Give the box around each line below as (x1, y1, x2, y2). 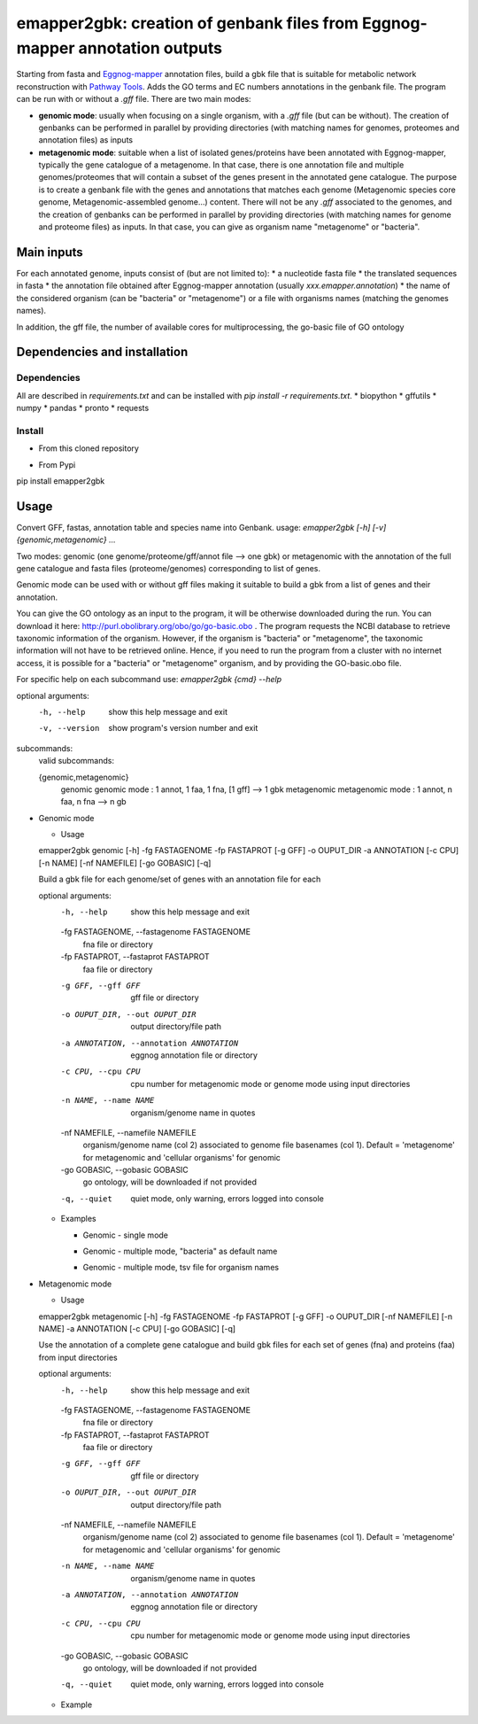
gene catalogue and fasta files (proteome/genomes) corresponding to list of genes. (16, 563, 321, 574)
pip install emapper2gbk (16, 475, 105, 486)
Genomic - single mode (82, 1230, 168, 1240)
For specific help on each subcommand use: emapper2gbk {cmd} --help (16, 674, 282, 685)
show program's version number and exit (108, 723, 258, 734)
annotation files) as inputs (38, 135, 133, 145)
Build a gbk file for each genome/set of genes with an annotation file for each (38, 874, 321, 885)
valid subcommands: (38, 756, 115, 766)
